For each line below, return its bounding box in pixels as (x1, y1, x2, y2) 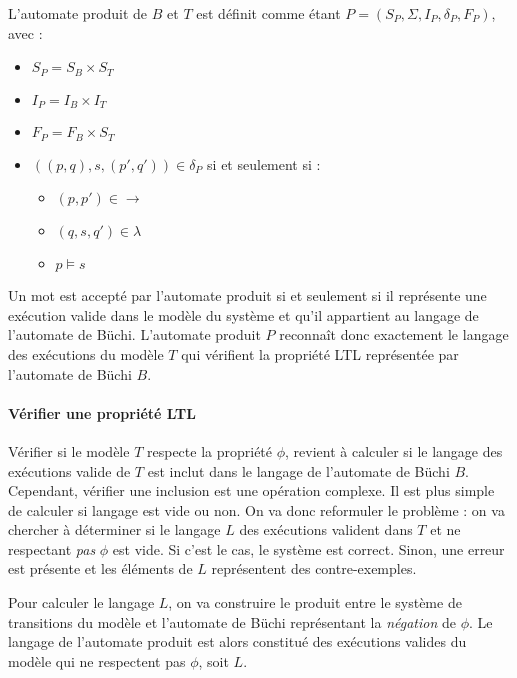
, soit (198, 650, 229, 671)
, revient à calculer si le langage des (285, 440, 503, 461)
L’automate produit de (8, 3, 148, 23)
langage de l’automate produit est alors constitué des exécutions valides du (8, 631, 467, 652)
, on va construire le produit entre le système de (168, 592, 462, 613)
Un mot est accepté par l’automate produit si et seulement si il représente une (8, 285, 487, 306)
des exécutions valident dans (239, 519, 413, 540)
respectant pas (8, 538, 96, 559)
